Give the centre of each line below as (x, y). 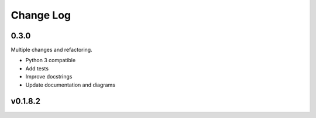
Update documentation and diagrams (70, 85)
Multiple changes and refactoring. (52, 50)
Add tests (37, 68)
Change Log (41, 15)
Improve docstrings (49, 77)
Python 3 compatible (51, 60)
